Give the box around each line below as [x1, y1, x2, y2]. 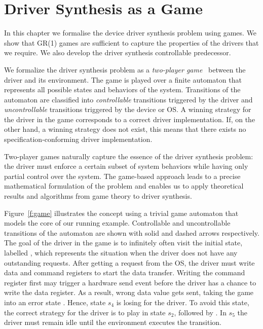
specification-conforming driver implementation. [4, 134, 153, 144]
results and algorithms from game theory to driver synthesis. [4, 191, 192, 201]
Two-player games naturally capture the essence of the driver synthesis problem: [4, 151, 253, 161]
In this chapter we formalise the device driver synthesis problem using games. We [4, 27, 257, 38]
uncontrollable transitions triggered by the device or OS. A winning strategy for [4, 104, 251, 115]
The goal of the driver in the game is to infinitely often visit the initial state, [4, 237, 243, 248]
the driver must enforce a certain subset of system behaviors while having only [4, 161, 248, 171]
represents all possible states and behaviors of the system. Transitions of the [4, 84, 241, 95]
